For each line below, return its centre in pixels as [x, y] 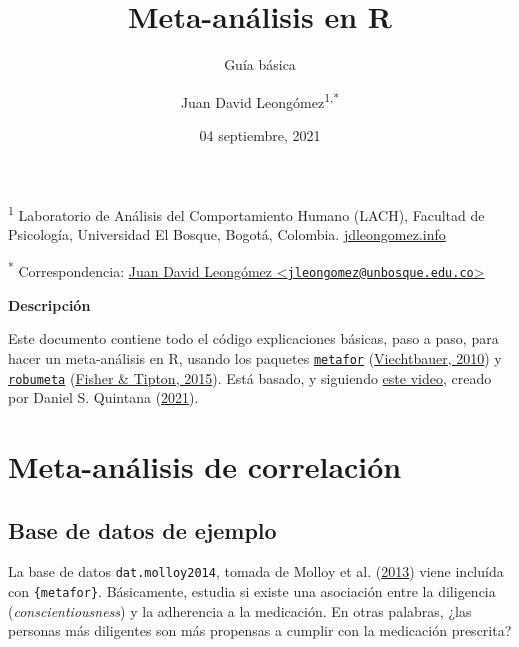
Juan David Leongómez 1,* [260, 100]
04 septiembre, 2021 [260, 134]
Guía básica [260, 64]
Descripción [49, 304]
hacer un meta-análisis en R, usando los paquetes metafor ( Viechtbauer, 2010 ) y [255, 357]
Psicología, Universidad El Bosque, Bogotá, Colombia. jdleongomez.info [227, 233]
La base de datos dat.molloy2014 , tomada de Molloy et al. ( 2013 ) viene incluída [256, 571]
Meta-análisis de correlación [205, 466]
